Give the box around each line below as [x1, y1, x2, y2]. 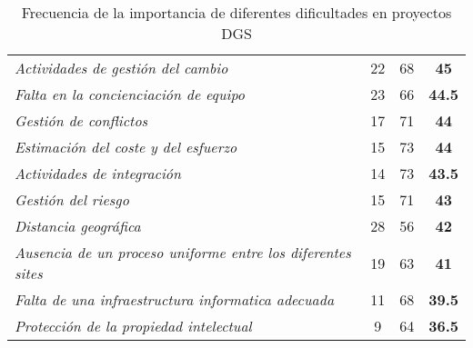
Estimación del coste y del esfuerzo [15, 136, 237, 157]
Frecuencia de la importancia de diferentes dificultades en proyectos [21, 2, 452, 23]
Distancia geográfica [15, 215, 141, 236]
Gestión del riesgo [15, 189, 129, 210]
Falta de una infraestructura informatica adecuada [15, 289, 335, 310]
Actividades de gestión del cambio [15, 57, 228, 78]
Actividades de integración [15, 163, 182, 184]
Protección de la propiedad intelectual [15, 315, 252, 336]
